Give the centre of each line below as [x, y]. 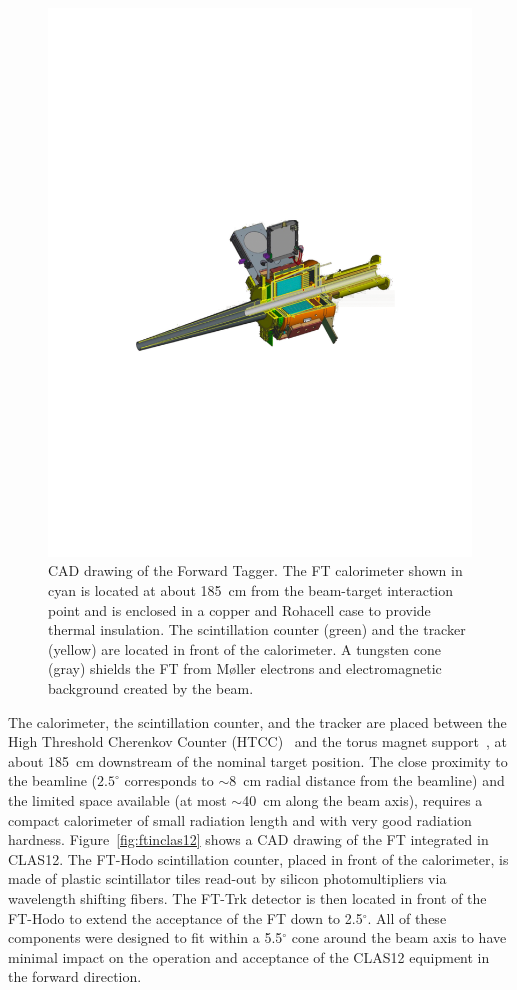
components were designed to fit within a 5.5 [145, 937]
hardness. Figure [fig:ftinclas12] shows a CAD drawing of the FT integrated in [248, 839]
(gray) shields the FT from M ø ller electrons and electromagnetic [245, 668]
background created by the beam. [151, 688]
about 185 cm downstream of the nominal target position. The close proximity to [258, 760]
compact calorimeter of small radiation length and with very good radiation [240, 819]
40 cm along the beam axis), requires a [362, 800]
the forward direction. [75, 976]
